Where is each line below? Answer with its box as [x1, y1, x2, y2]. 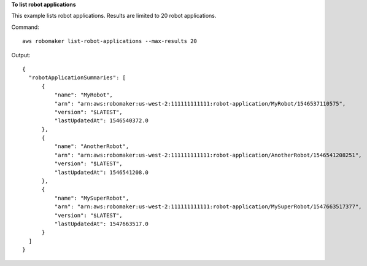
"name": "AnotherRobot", [54, 143, 129, 150]
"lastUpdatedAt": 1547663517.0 [54, 220, 149, 227]
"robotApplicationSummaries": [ [28, 74, 126, 81]
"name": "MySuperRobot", [54, 194, 129, 201]
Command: [11, 23, 39, 31]
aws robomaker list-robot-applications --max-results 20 [22, 37, 198, 45]
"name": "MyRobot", [54, 92, 114, 98]
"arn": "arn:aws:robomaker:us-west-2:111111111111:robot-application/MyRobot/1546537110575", [54, 100, 346, 107]
